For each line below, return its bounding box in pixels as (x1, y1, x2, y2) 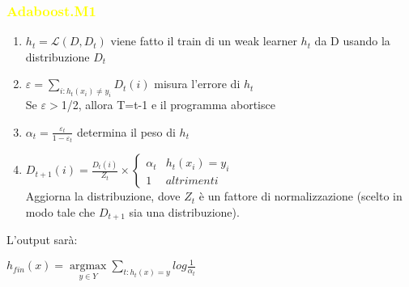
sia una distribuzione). (129, 203, 240, 220)
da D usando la (314, 32, 390, 49)
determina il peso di (77, 123, 176, 140)
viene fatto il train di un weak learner (110, 32, 297, 49)
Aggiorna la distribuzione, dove (25, 188, 181, 205)
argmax (69, 260, 107, 272)
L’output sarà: (6, 231, 78, 248)
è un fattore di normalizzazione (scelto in (198, 188, 403, 205)
